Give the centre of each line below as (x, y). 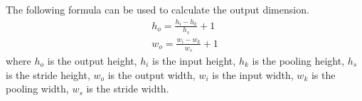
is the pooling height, (298, 61)
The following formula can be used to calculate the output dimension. (158, 9)
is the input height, (194, 61)
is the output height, (92, 61)
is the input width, (253, 74)
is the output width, (151, 74)
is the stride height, (48, 74)
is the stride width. (128, 89)
